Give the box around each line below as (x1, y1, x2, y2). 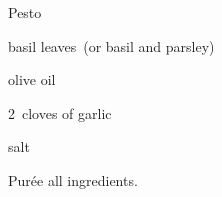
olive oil (8, 69, 56, 90)
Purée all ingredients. (8, 169, 138, 190)
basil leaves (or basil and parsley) (8, 35, 215, 56)
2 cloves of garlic (8, 102, 112, 123)
